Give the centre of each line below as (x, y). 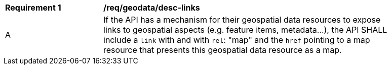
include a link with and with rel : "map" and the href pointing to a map (237, 40)
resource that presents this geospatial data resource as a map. (223, 50)
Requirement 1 (33, 8)
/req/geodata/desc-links (152, 8)
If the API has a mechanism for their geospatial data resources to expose (242, 20)
